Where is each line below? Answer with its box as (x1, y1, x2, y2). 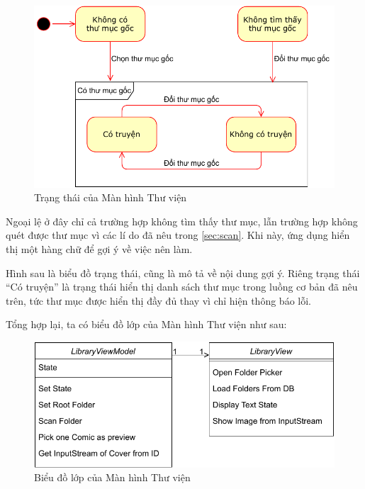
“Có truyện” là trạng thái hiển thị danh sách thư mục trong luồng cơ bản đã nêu (6, 279, 358, 294)
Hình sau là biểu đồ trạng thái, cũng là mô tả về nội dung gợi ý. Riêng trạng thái (6, 265, 360, 280)
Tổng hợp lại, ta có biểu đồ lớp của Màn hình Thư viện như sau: (6, 317, 287, 332)
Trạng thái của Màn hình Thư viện (34, 190, 187, 205)
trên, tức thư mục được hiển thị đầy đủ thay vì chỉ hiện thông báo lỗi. (6, 293, 311, 308)
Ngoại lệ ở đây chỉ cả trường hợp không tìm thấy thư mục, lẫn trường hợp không (6, 213, 358, 228)
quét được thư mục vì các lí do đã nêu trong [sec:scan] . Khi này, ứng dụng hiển (6, 227, 350, 242)
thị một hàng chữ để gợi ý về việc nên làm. (6, 241, 193, 256)
